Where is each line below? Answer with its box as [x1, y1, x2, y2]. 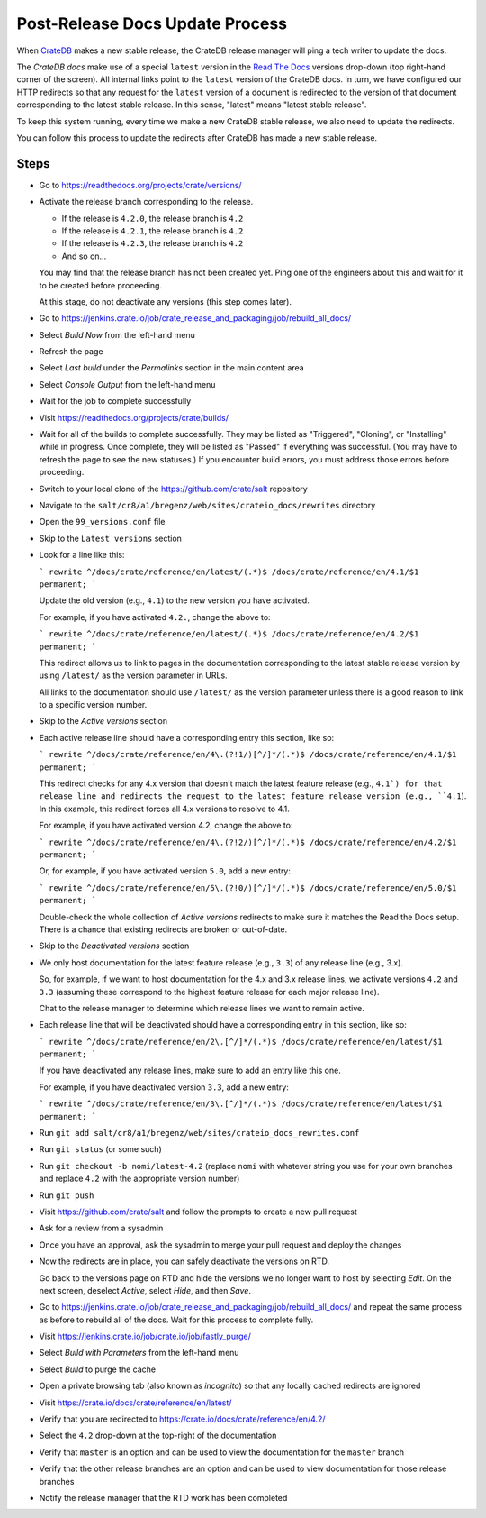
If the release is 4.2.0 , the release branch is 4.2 [61, 213, 244, 224]
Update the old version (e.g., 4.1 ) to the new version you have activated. [39, 595, 310, 606]
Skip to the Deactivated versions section [39, 940, 190, 951]
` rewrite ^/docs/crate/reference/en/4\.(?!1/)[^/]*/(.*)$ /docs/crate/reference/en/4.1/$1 [39, 749, 457, 760]
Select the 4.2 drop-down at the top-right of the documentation [39, 1430, 277, 1441]
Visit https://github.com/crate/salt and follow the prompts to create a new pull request [39, 1206, 357, 1217]
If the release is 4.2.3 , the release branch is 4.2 [61, 238, 244, 249]
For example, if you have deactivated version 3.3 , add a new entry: [39, 1082, 290, 1093]
